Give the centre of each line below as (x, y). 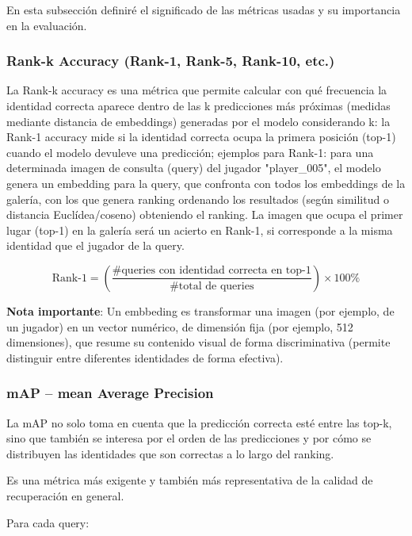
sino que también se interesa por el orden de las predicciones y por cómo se (189, 438)
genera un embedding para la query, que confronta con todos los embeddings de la (206, 183)
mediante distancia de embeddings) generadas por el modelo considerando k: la (198, 121)
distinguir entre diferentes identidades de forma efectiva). (145, 357)
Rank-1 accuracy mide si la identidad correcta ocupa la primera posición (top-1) (201, 137)
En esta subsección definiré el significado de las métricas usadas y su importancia (204, 10)
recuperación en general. (65, 495)
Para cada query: (48, 522)
